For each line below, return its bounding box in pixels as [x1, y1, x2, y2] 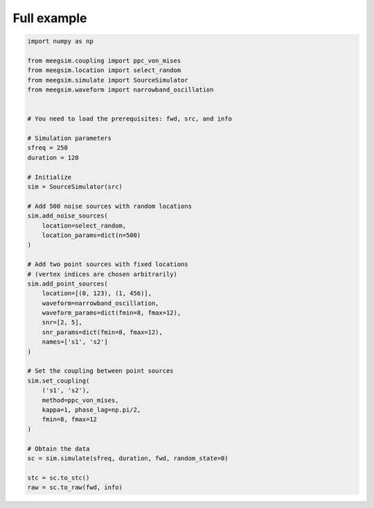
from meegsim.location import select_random [27, 67, 181, 74]
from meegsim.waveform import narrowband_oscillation [27, 86, 214, 94]
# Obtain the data [27, 444, 90, 453]
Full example [12, 10, 87, 26]
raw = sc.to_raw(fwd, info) [27, 484, 123, 491]
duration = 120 [27, 153, 79, 161]
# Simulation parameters [27, 134, 112, 142]
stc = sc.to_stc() [27, 473, 90, 482]
